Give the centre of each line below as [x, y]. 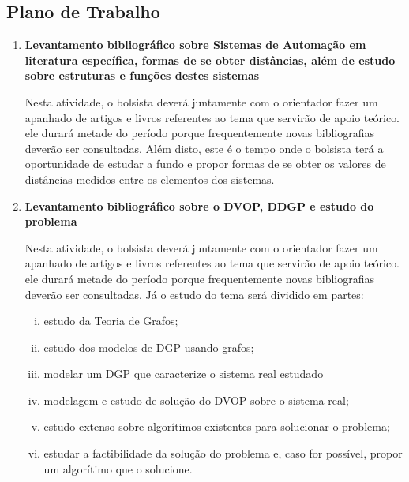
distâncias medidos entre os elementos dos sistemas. [150, 179]
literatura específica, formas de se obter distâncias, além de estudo [210, 60]
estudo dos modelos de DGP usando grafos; [149, 347]
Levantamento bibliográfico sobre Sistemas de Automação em [195, 45]
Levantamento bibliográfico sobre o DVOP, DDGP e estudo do [199, 206]
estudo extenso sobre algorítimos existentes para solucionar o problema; [217, 426]
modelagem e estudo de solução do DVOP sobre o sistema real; [196, 400]
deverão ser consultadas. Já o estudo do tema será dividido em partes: [194, 294]
